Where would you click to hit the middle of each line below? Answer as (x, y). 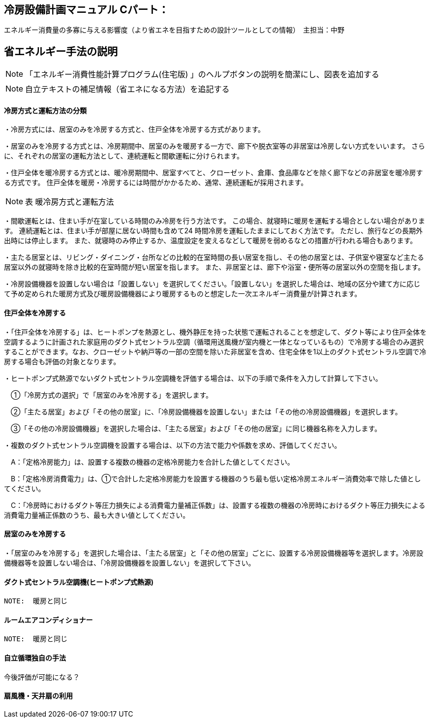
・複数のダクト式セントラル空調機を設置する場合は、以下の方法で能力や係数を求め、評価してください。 (173, 445)
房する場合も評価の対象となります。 (62, 361)
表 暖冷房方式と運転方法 (70, 202)
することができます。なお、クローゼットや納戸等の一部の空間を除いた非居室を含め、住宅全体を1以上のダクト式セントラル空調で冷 (215, 351)
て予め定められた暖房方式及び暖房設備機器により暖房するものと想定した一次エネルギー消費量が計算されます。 (183, 294)
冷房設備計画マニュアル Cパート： (86, 10)
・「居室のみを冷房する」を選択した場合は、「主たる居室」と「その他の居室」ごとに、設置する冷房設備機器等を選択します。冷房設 (214, 553)
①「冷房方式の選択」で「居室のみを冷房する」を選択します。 (112, 395)
